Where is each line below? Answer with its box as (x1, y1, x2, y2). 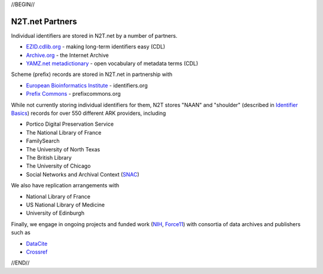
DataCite (26, 240, 48, 247)
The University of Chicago (26, 162, 91, 170)
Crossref (26, 248, 48, 255)
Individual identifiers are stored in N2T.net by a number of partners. (11, 32, 178, 39)
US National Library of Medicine (26, 201, 105, 208)
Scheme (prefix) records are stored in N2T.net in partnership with (11, 71, 173, 78)
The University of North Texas (26, 145, 100, 153)
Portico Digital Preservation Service (26, 120, 114, 128)
